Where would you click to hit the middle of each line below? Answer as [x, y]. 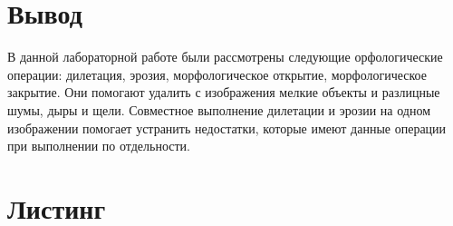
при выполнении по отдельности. [99, 146]
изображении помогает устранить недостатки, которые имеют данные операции [227, 128]
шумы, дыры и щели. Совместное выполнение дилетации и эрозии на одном [219, 109]
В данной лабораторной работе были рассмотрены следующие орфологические [225, 57]
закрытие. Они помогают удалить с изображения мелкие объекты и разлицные [224, 92]
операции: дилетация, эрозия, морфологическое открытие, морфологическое [217, 74]
